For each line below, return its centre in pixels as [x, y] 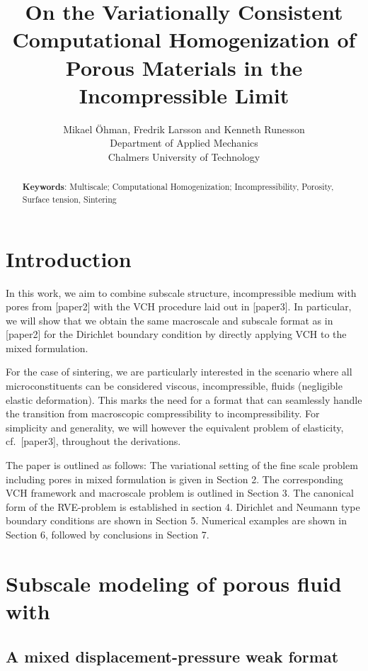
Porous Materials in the [184, 67]
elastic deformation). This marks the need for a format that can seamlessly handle [184, 399]
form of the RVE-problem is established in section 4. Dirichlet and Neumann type [183, 506]
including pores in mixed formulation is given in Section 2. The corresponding [174, 479]
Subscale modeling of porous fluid [174, 583]
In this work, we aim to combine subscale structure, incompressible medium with [181, 292]
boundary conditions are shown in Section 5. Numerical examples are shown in [176, 520]
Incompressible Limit [184, 95]
